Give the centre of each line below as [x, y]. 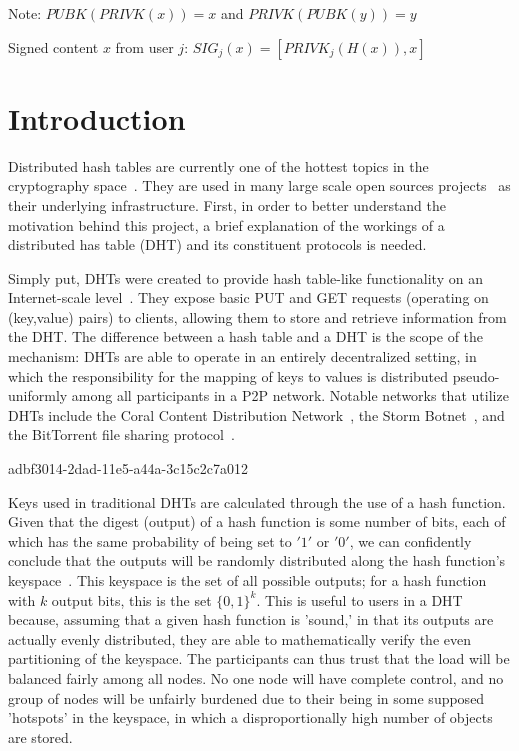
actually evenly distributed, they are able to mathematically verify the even [239, 638]
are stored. [40, 736]
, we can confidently [410, 540]
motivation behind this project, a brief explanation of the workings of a [226, 224]
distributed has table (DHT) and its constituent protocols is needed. [217, 244]
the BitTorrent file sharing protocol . [121, 434]
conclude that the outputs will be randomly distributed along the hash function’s [257, 560]
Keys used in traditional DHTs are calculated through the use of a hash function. [257, 501]
